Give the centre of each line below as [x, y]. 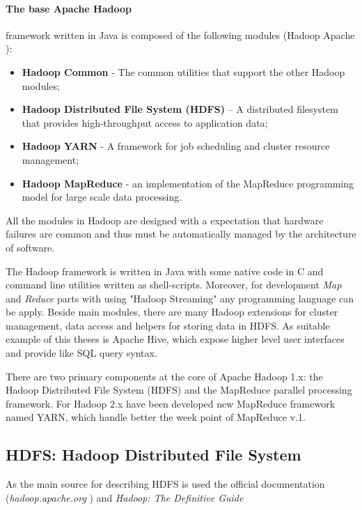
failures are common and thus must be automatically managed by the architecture [181, 234]
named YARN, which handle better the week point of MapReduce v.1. [156, 417]
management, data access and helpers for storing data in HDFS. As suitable [168, 325]
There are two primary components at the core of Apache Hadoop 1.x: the [164, 376]
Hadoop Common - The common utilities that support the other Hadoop [183, 71]
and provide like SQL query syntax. [81, 353]
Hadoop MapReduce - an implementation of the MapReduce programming [188, 183]
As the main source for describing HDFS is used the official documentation [165, 484]
